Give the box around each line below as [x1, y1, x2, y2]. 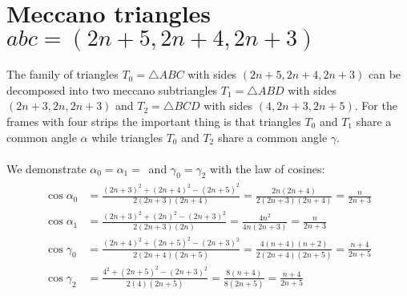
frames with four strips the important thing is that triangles [6, 112, 301, 129]
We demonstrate [6, 160, 87, 176]
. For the [354, 97, 397, 114]
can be [368, 66, 401, 83]
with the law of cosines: [210, 160, 325, 176]
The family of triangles [6, 66, 119, 83]
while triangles [91, 128, 163, 145]
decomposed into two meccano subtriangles [6, 81, 218, 98]
